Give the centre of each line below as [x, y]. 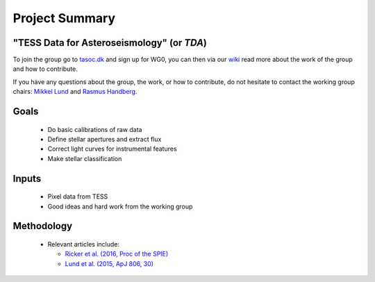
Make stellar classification [85, 158]
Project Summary [64, 18]
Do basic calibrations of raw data [95, 129]
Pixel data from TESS [78, 197]
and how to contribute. [45, 69]
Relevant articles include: [83, 244]
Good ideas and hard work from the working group [120, 206]
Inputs [27, 178]
